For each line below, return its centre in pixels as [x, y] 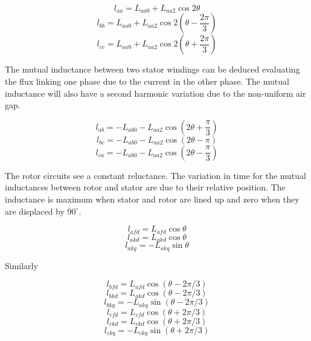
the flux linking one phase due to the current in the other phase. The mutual [147, 81]
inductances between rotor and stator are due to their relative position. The [145, 187]
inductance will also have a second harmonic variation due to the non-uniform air [155, 93]
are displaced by [35, 211]
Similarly [21, 265]
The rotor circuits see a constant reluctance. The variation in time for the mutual [155, 175]
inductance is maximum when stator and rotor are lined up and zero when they [152, 199]
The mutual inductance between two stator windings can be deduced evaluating [152, 69]
